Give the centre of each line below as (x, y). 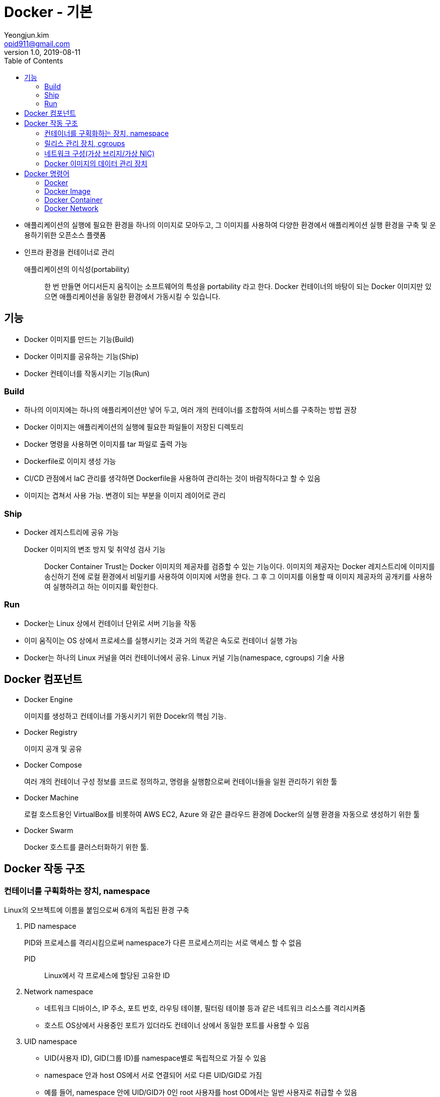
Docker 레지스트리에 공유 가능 (71, 532)
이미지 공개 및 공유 (53, 748)
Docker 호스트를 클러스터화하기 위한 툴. (87, 847)
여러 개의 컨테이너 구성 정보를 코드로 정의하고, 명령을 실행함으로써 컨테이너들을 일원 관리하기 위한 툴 (181, 781)
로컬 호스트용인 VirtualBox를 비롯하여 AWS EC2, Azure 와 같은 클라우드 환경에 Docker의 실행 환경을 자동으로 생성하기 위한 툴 (222, 814)
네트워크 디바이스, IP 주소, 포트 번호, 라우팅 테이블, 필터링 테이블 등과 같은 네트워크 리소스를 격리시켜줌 (205, 1008)
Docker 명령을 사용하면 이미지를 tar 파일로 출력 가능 (106, 444)
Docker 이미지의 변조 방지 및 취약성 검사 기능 (95, 550)
